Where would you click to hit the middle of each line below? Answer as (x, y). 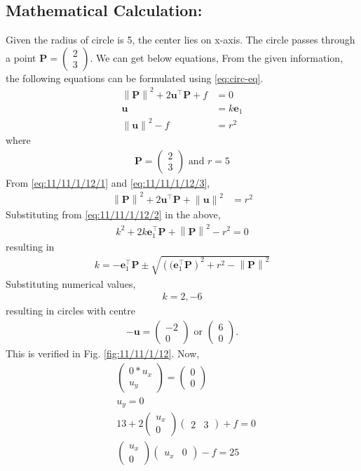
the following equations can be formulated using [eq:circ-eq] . (135, 78)
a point (21, 57)
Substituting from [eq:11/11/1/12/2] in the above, (113, 214)
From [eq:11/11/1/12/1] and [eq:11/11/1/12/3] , (108, 182)
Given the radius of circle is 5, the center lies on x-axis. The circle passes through (180, 40)
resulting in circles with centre (70, 311)
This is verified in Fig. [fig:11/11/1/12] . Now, (103, 353)
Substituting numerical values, (71, 283)
